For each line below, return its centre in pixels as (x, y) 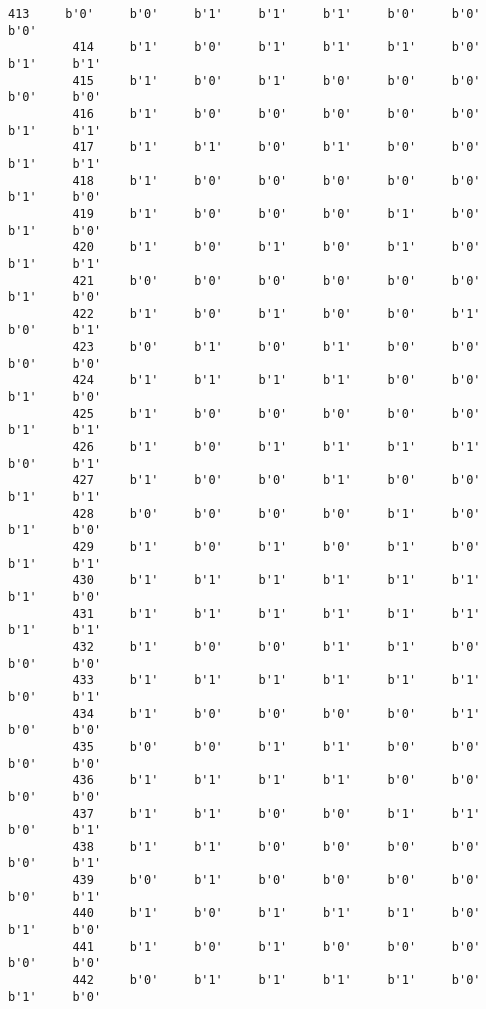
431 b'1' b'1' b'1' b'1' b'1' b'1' (276, 613)
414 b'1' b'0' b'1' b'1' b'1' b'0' (276, 47)
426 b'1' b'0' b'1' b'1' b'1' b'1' (276, 447)
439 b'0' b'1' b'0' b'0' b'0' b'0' (276, 880)
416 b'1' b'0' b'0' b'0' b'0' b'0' (276, 113)
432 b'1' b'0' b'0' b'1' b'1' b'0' (276, 646)
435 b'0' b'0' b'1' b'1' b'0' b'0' (276, 746)
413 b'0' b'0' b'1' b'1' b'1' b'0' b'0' (244, 14)
